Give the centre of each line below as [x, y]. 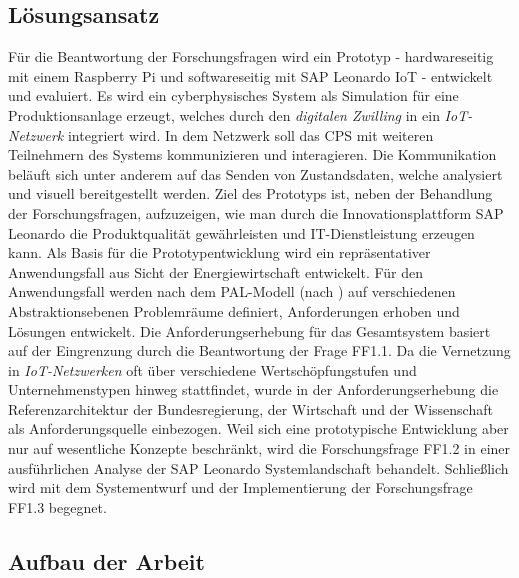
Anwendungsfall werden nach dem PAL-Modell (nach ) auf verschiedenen [232, 291]
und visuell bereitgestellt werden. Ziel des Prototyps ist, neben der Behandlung [250, 193]
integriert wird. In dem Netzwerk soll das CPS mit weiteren [250, 134]
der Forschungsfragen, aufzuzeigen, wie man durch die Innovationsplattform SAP [256, 212]
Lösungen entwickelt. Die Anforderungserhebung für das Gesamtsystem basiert [249, 330]
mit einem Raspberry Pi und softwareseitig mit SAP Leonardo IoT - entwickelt [250, 75]
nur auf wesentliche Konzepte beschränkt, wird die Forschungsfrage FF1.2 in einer [259, 448]
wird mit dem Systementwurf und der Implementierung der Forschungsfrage [240, 487]
